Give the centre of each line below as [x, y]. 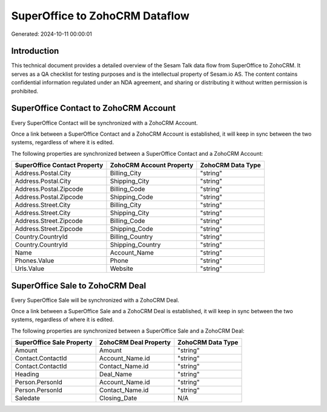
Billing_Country [131, 237]
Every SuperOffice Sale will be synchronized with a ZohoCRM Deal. [95, 300]
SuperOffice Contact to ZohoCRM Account [93, 108]
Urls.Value [30, 268]
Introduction [35, 51]
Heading [27, 374]
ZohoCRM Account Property [152, 165]
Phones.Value [35, 261]
